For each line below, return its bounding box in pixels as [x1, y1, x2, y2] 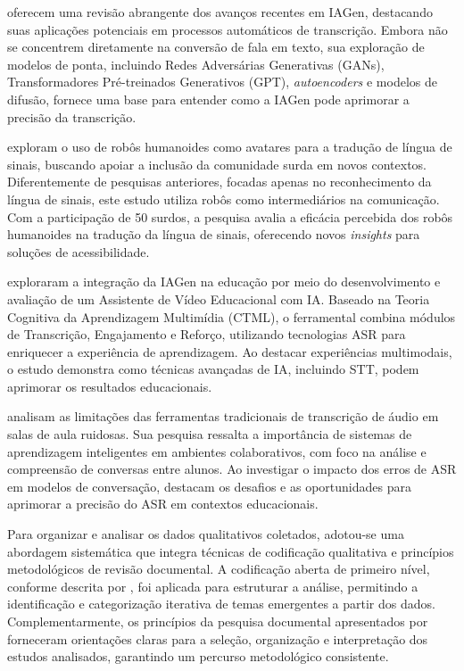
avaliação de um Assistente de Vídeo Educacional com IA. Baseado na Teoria [7, 289, 430, 308]
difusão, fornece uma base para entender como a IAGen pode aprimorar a [7, 89, 410, 108]
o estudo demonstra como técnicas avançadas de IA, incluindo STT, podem [7, 360, 419, 378]
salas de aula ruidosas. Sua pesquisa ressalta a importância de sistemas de [7, 425, 412, 443]
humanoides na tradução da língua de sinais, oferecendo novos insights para [7, 225, 420, 244]
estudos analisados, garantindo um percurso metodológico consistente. [7, 647, 389, 666]
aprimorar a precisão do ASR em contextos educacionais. [7, 494, 319, 513]
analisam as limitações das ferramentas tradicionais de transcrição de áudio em [7, 407, 439, 426]
